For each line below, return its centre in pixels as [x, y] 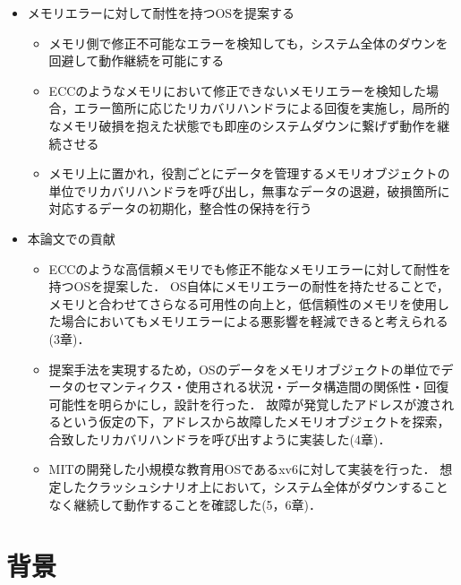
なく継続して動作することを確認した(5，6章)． [185, 504]
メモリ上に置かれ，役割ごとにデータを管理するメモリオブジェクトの [249, 173]
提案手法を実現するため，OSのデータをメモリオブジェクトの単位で [245, 369]
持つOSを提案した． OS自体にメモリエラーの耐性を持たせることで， [249, 286]
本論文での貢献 [71, 238]
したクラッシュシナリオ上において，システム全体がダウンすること [255, 487]
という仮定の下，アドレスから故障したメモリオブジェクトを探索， [256, 422]
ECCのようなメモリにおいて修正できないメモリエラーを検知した [237, 90]
